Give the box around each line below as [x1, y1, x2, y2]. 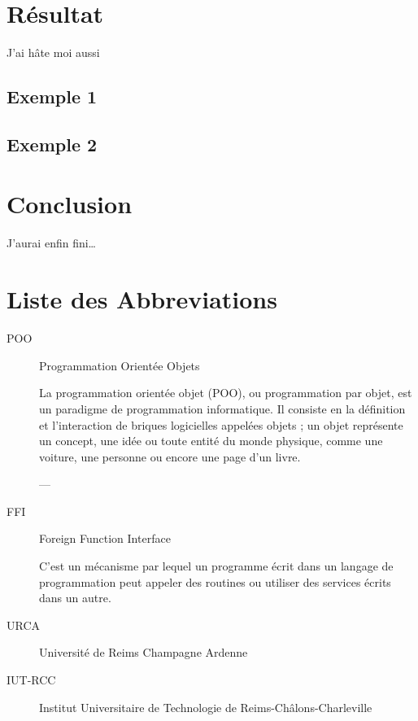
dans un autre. [39, 589, 111, 606]
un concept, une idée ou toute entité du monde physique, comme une [39, 432, 383, 449]
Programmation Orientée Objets [39, 356, 200, 374]
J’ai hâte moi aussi [7, 44, 100, 61]
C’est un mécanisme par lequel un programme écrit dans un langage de [39, 557, 394, 575]
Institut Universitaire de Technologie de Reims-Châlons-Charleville [39, 698, 372, 715]
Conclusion [7, 187, 133, 221]
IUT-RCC [7, 671, 56, 688]
